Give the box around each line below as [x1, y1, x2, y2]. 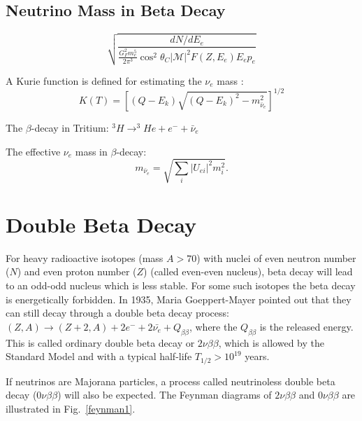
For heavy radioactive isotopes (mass [6, 250, 164, 265]
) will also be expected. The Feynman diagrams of [57, 387, 272, 402]
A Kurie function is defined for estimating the [6, 73, 202, 88]
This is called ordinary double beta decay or [6, 335, 195, 350]
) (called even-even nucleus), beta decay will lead [143, 264, 353, 279]
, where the [189, 319, 238, 333]
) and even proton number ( [17, 264, 137, 279]
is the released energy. [259, 319, 354, 333]
